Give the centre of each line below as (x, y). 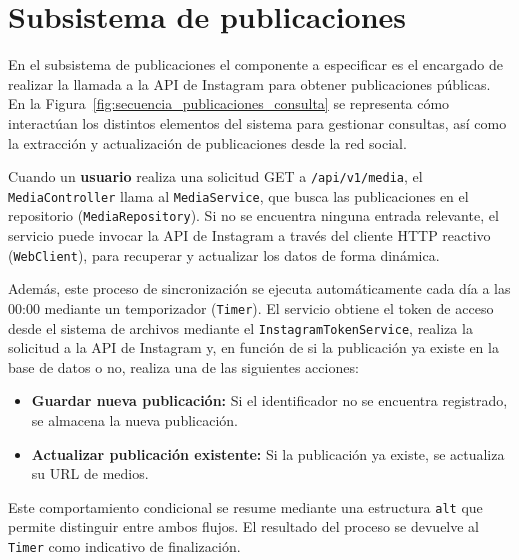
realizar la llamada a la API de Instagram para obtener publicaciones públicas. (249, 83)
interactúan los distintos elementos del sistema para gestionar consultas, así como (257, 122)
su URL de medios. (90, 473)
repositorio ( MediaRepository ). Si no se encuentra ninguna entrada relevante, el (253, 215)
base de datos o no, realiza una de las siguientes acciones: (183, 366)
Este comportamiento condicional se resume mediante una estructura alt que (245, 506)
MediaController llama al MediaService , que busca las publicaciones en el (238, 195)
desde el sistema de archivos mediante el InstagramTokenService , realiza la (240, 327)
